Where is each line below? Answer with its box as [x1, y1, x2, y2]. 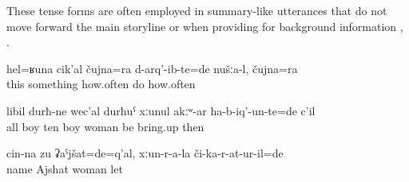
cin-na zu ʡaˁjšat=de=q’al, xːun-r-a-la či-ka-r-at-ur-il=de [6, 145, 284, 161]
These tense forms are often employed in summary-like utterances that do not [6, 2, 387, 18]
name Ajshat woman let [6, 160, 123, 176]
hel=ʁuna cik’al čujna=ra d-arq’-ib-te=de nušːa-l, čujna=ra [6, 60, 298, 76]
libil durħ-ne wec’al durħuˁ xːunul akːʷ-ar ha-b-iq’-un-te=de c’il [6, 102, 316, 118]
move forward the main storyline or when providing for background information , [6, 17, 403, 34]
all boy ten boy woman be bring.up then [6, 118, 204, 134]
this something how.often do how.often [6, 76, 196, 92]
